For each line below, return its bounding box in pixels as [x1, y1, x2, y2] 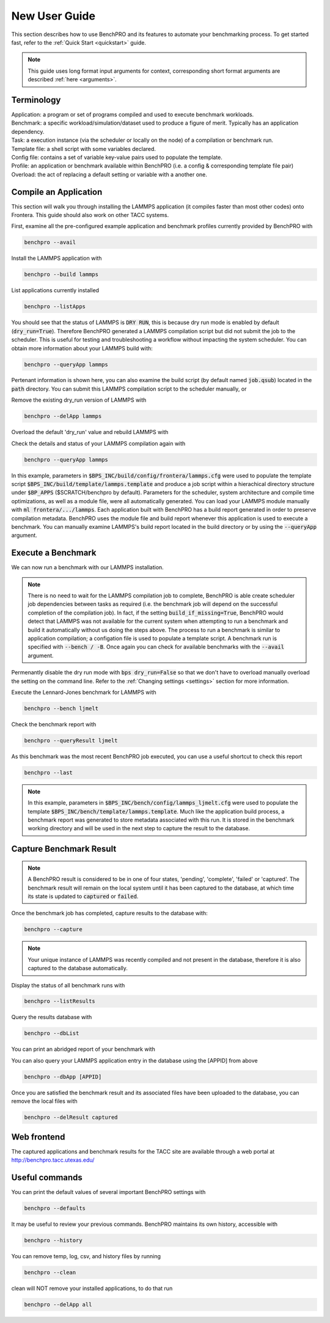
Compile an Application [11, 186, 103, 197]
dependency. [11, 128, 45, 135]
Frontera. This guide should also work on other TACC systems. [11, 212, 169, 219]
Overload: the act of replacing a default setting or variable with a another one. [11, 171, 208, 178]
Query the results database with [11, 1014, 92, 1021]
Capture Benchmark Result [11, 844, 117, 854]
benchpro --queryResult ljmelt [24, 737, 119, 744]
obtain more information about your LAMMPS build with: [11, 344, 153, 352]
